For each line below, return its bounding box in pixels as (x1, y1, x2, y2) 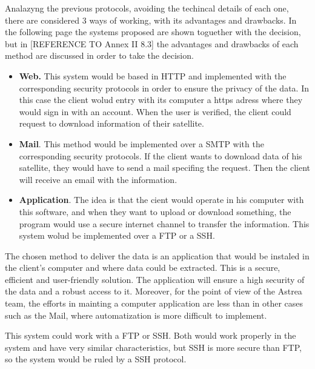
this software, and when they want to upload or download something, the (19, 205, 291, 218)
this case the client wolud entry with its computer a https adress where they (19, 93, 303, 106)
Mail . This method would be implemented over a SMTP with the (19, 137, 264, 150)
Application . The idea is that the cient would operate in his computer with (19, 193, 304, 206)
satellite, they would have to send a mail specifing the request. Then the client (19, 161, 310, 174)
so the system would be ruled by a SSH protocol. (5, 353, 187, 365)
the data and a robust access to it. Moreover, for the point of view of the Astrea (5, 285, 302, 298)
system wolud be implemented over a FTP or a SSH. (19, 229, 215, 242)
